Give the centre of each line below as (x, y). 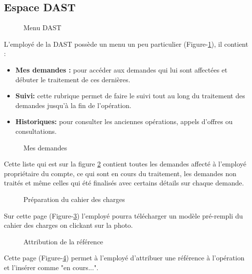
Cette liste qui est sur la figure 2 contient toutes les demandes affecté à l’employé (125, 164)
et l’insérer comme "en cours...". (51, 267)
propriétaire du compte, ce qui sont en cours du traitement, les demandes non (120, 173)
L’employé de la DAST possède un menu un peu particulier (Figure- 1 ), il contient (126, 44)
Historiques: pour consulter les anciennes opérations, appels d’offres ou (124, 121)
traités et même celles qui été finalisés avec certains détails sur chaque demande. (124, 183)
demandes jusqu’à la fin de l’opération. (73, 105)
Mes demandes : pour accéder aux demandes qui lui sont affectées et (121, 69)
